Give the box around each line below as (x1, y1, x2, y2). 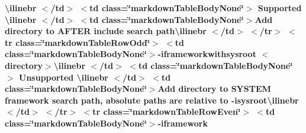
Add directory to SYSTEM (157, 82, 271, 95)
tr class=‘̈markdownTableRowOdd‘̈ (5, 36, 150, 48)
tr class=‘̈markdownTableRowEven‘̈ (92, 105, 241, 118)
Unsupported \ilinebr (19, 71, 108, 83)
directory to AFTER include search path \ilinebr (5, 25, 207, 37)
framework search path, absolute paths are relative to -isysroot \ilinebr (5, 94, 299, 106)
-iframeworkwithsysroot (157, 48, 256, 60)
